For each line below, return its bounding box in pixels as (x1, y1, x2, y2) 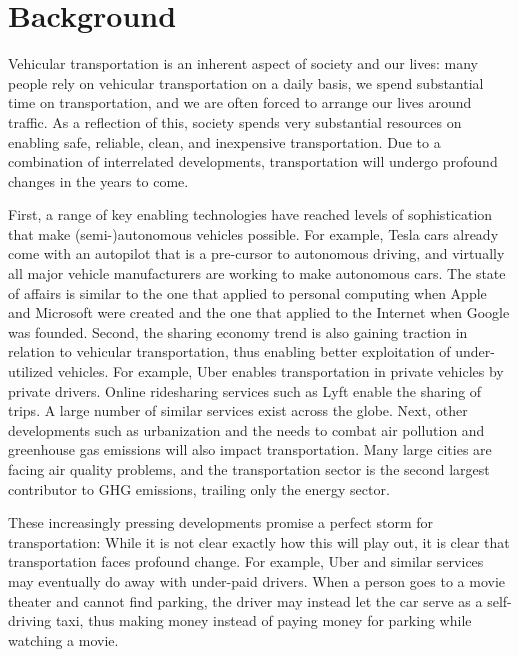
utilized (8, 361, 54, 382)
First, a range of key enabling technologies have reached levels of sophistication (8, 204, 493, 225)
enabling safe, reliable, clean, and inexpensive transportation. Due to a (8, 131, 441, 152)
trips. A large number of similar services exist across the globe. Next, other (8, 400, 468, 421)
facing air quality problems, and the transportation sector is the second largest (8, 459, 490, 479)
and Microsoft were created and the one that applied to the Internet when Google (8, 302, 510, 323)
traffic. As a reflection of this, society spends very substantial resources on (8, 111, 462, 132)
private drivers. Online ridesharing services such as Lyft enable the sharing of (8, 380, 482, 401)
